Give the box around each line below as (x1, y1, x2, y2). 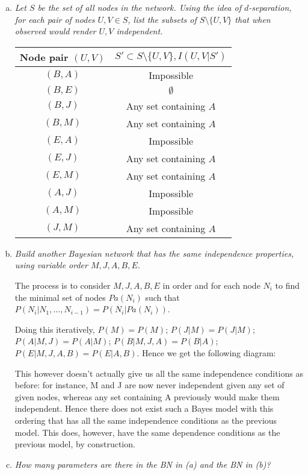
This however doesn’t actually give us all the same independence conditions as (14, 366, 303, 379)
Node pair (19, 49, 69, 64)
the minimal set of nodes (14, 291, 106, 303)
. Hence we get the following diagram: (137, 346, 276, 359)
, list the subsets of (128, 13, 197, 25)
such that (145, 291, 180, 303)
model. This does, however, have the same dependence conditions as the (14, 426, 280, 438)
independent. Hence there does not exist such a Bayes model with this (14, 402, 274, 415)
